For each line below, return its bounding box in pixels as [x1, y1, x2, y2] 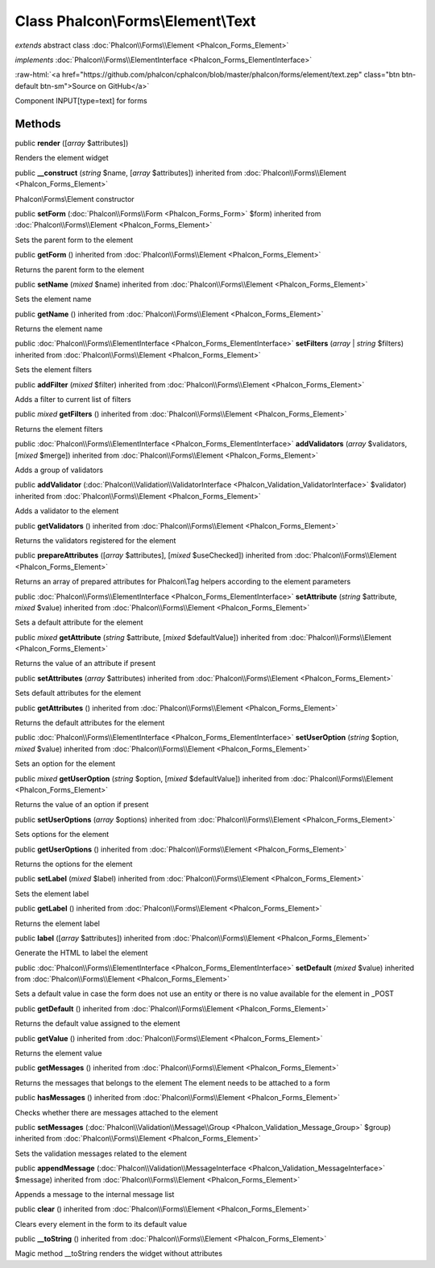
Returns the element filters [14, 424, 104, 433]
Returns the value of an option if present [14, 800, 149, 810]
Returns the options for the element [14, 859, 133, 868]
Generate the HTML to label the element [14, 948, 148, 958]
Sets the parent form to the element [14, 235, 134, 245]
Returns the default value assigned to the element [14, 1019, 180, 1028]
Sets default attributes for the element [14, 688, 141, 698]
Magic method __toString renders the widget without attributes [14, 1249, 223, 1258]
